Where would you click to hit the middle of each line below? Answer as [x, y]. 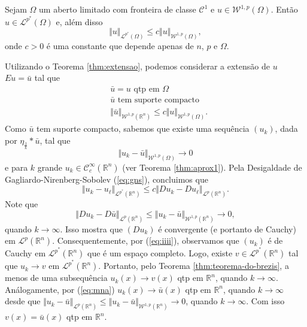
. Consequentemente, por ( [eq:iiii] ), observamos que [146, 240]
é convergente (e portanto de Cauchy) [227, 228]
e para [16, 167]
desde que [23, 301]
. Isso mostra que [91, 228]
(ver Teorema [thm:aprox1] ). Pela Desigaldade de [212, 167]
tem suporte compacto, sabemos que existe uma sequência [143, 128]
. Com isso [265, 301]
